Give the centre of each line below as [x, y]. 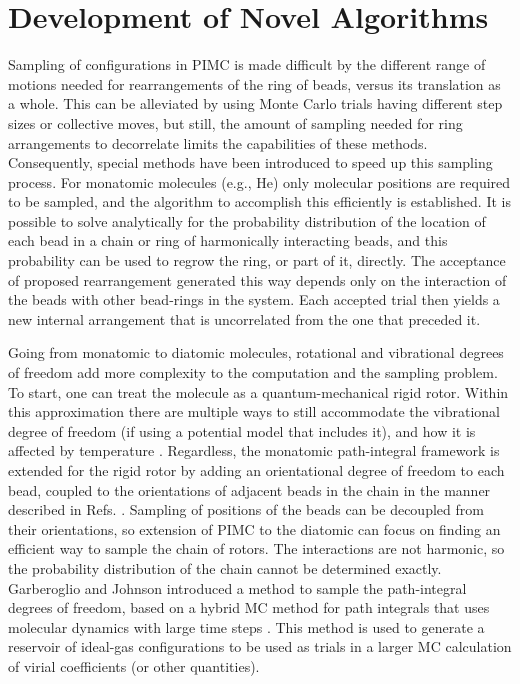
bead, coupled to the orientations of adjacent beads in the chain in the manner [249, 489]
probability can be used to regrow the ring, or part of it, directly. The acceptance [257, 260]
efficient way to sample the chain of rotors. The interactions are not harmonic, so [256, 548]
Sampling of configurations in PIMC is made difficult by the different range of [247, 64]
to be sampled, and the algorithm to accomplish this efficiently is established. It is [259, 201]
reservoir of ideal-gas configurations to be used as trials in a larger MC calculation [260, 646]
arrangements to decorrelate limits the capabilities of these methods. [218, 142]
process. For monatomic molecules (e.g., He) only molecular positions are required [259, 181]
